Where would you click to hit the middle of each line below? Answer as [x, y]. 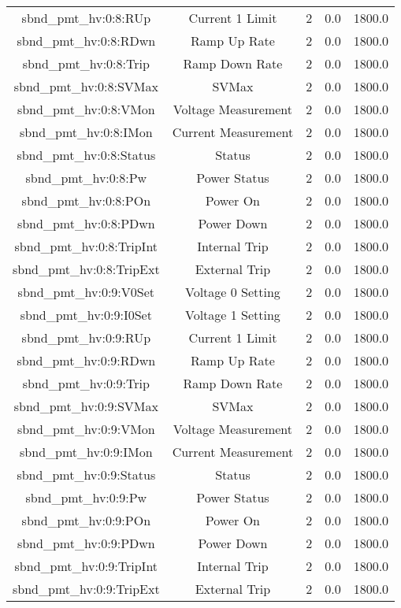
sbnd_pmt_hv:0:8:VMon [86, 109]
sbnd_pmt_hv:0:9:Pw [86, 497]
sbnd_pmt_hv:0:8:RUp [86, 18]
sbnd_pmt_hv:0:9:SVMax [86, 406]
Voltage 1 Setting [232, 315]
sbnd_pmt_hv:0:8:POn [86, 200]
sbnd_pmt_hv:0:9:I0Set [86, 315]
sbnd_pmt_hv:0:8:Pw [86, 178]
